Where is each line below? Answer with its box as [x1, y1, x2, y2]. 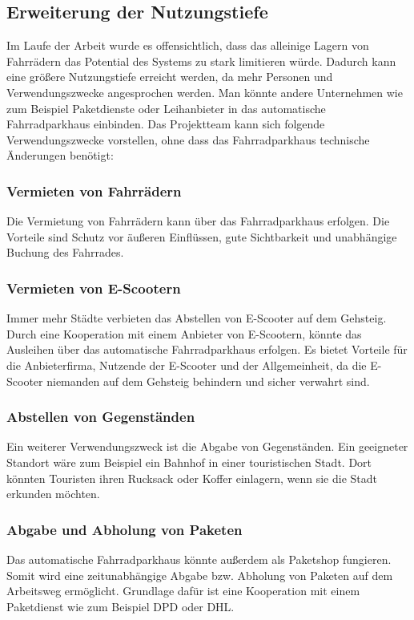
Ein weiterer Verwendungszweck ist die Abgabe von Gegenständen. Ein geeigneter [6, 438, 408, 455]
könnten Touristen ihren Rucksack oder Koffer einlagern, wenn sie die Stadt [6, 469, 378, 486]
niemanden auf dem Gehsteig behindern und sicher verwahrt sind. [46, 372, 370, 389]
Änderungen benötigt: [6, 147, 114, 164]
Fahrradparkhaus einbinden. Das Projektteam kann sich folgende [6, 115, 325, 132]
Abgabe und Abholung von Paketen [6, 519, 243, 539]
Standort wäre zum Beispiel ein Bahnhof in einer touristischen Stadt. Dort [6, 453, 372, 470]
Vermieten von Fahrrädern [6, 180, 182, 201]
